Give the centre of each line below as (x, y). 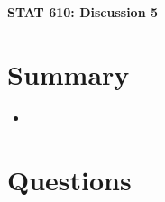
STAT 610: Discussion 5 (83, 12)
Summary (69, 73)
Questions (69, 179)
